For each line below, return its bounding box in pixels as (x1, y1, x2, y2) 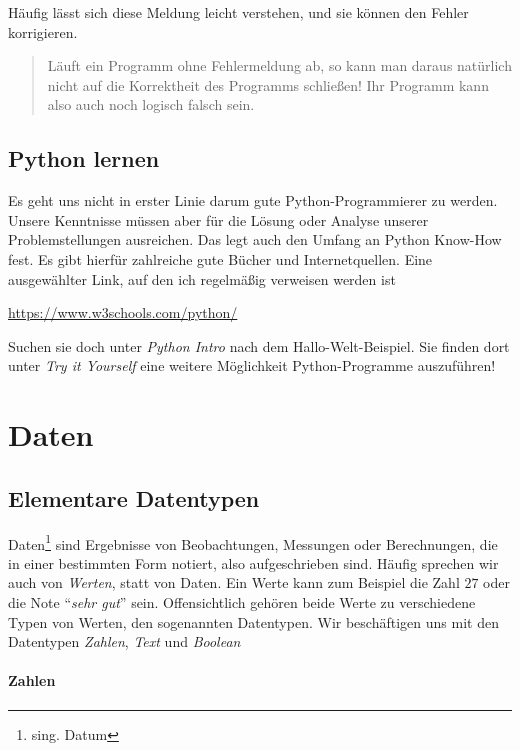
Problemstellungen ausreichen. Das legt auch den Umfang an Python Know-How (8, 229, 502, 250)
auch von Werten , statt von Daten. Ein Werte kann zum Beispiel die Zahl (8, 572, 460, 593)
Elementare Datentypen (8, 482, 260, 513)
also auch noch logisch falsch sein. (47, 94, 255, 115)
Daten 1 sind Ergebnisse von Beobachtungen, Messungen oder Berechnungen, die (8, 530, 498, 554)
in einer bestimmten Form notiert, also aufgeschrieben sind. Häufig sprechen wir (8, 552, 499, 573)
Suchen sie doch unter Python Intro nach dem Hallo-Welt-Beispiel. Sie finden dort (8, 335, 510, 356)
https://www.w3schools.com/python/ (8, 302, 238, 323)
